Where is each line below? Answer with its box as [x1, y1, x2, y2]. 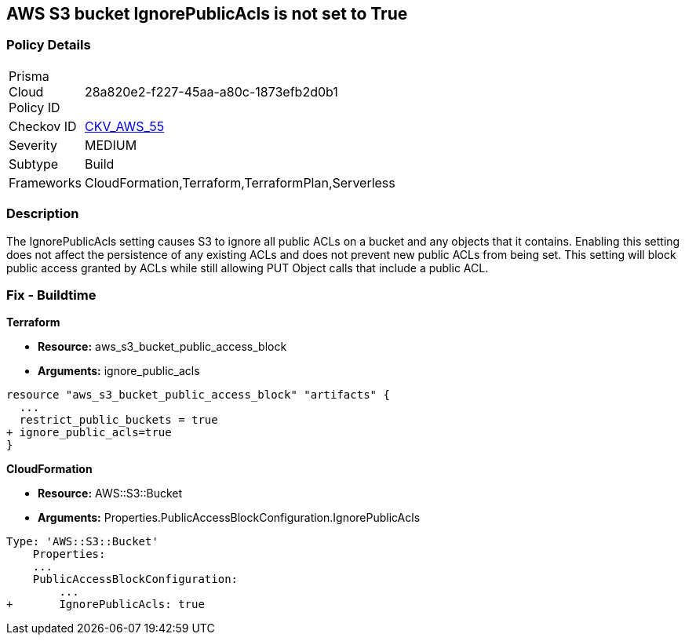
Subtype [9, 155, 59, 172]
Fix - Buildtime [6, 286, 97, 303]
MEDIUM [84, 137, 137, 153]
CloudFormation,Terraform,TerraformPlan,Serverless [84, 174, 395, 191]
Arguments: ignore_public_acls [38, 364, 200, 378]
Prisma [9, 67, 49, 84]
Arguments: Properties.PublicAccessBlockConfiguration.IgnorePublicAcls [38, 511, 421, 525]
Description [6, 206, 79, 222]
